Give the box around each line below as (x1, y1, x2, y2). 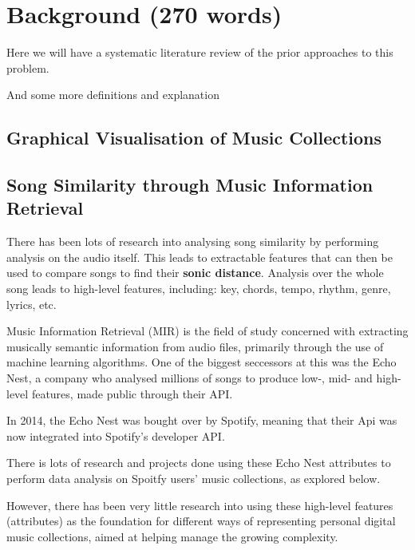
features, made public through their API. (31, 385, 233, 402)
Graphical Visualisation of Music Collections (6, 125, 382, 150)
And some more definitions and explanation (6, 86, 219, 103)
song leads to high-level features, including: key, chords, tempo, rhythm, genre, (6, 280, 391, 297)
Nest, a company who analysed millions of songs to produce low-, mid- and (6, 370, 373, 386)
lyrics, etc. (6, 295, 57, 312)
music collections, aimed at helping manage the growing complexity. (6, 528, 338, 544)
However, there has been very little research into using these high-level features (6, 497, 393, 513)
